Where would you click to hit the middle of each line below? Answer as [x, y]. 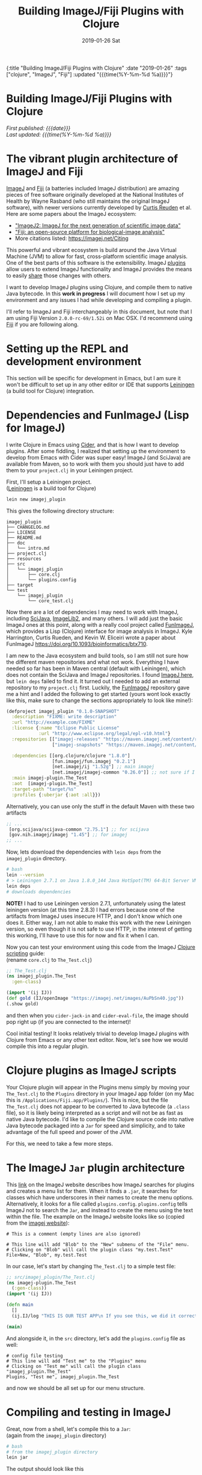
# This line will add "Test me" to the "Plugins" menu [76, 1361]
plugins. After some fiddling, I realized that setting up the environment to [96, 451]
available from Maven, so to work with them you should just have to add [95, 464]
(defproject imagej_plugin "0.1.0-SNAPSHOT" [63, 711]
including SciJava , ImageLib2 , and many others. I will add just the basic [95, 618]
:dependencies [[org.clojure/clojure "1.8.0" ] [71, 756]
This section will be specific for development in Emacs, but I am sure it [93, 378]
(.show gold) [23, 1004]
